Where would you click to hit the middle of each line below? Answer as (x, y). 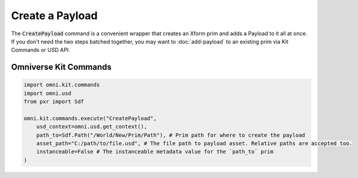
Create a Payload (55, 16)
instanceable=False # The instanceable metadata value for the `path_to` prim (155, 152)
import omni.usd (48, 93)
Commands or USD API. (40, 50)
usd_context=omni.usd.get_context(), (92, 127)
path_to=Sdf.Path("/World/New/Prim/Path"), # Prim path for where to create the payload (171, 135)
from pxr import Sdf (54, 102)
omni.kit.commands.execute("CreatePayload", (90, 118)
